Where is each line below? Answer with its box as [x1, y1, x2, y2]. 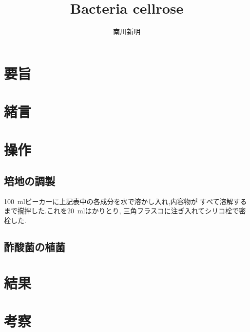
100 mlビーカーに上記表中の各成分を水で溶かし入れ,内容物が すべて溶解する [4, 196, 247, 206]
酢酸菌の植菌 [4, 239, 65, 254]
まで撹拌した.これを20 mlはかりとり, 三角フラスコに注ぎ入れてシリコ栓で [4, 206, 239, 216]
